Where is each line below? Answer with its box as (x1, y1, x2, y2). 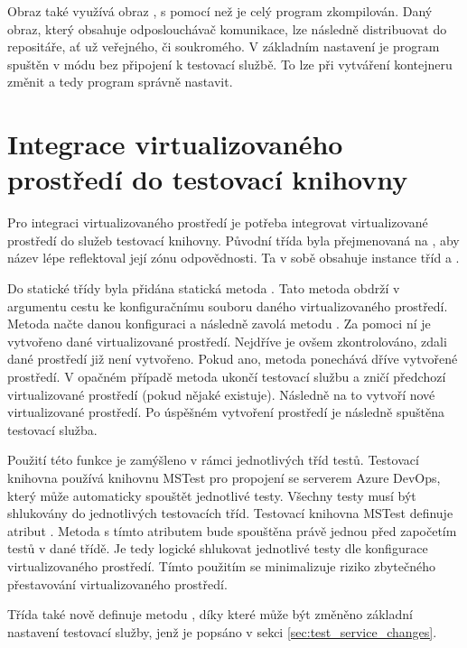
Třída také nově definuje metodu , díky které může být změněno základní (7, 605, 413, 624)
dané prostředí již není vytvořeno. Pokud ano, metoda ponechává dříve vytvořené (7, 349, 458, 368)
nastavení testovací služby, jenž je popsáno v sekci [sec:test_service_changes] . (7, 622, 437, 641)
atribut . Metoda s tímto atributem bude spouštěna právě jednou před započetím (7, 521, 457, 540)
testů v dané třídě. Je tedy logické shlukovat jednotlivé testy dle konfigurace (7, 539, 428, 558)
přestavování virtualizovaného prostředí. (7, 574, 228, 593)
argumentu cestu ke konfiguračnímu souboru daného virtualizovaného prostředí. (7, 296, 448, 315)
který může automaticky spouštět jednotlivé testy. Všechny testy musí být (7, 486, 416, 505)
